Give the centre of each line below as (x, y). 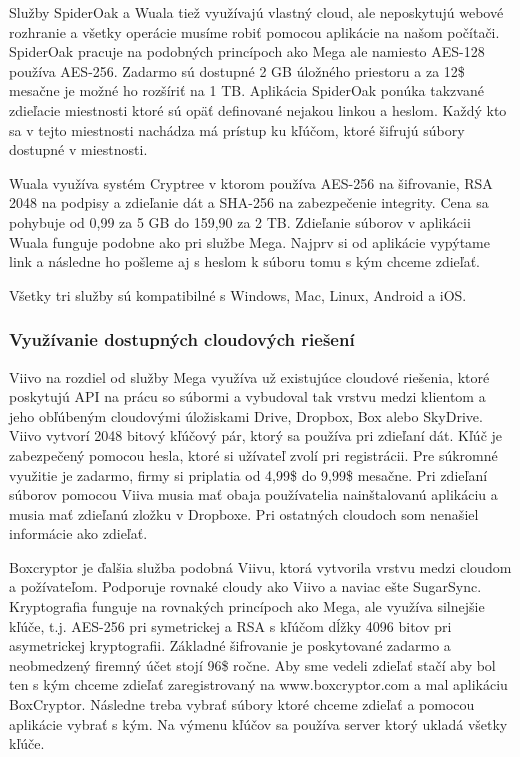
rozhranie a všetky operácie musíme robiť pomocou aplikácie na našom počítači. (254, 31)
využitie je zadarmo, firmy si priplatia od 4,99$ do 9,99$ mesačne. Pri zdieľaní (248, 474)
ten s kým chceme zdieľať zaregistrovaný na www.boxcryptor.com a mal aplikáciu (258, 684)
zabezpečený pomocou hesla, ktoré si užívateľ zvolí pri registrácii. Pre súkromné (253, 454)
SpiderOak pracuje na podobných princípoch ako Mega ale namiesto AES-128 (247, 51)
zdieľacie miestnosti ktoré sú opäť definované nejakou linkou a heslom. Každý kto (258, 109)
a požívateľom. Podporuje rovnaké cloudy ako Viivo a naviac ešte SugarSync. (245, 586)
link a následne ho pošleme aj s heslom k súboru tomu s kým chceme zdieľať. (245, 261)
